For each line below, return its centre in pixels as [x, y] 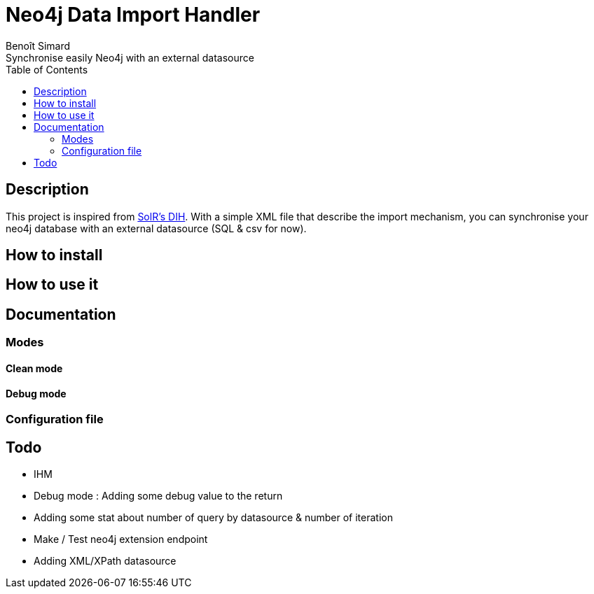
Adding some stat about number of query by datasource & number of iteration [213, 517]
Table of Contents [47, 69]
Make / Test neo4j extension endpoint [121, 539]
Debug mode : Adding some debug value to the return [158, 495]
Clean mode [34, 368]
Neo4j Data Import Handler [133, 15]
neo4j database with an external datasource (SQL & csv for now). [156, 228]
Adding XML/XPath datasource [105, 560]
